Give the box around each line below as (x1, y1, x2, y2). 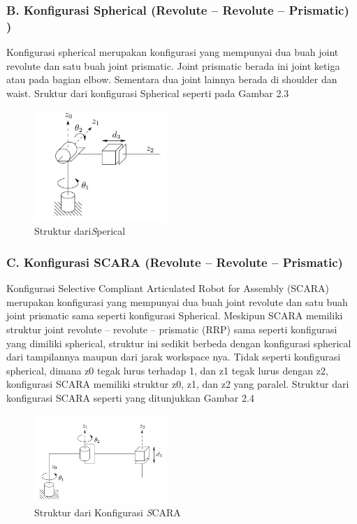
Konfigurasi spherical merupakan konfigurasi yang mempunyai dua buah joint (6, 45, 339, 59)
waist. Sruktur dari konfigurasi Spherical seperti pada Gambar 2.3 (6, 85, 289, 100)
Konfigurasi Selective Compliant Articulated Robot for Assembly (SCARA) (6, 281, 329, 296)
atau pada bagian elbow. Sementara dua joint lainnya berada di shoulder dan (6, 72, 337, 87)
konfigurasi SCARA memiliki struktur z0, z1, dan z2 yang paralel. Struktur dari (6, 377, 349, 391)
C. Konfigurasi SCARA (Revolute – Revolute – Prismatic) (6, 253, 343, 270)
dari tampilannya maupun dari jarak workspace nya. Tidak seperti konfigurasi (6, 349, 341, 364)
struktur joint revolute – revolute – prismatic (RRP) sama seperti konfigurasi (6, 322, 337, 336)
